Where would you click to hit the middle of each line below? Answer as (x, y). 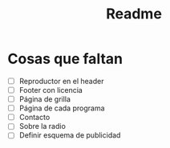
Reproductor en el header (61, 81)
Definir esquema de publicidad (70, 135)
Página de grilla (45, 99)
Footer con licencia (51, 90)
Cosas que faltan (65, 59)
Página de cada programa (62, 108)
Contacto (34, 118)
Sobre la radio (42, 126)
